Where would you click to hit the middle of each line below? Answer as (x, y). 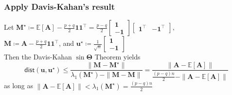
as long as (19, 85)
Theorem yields (117, 57)
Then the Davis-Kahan (38, 57)
